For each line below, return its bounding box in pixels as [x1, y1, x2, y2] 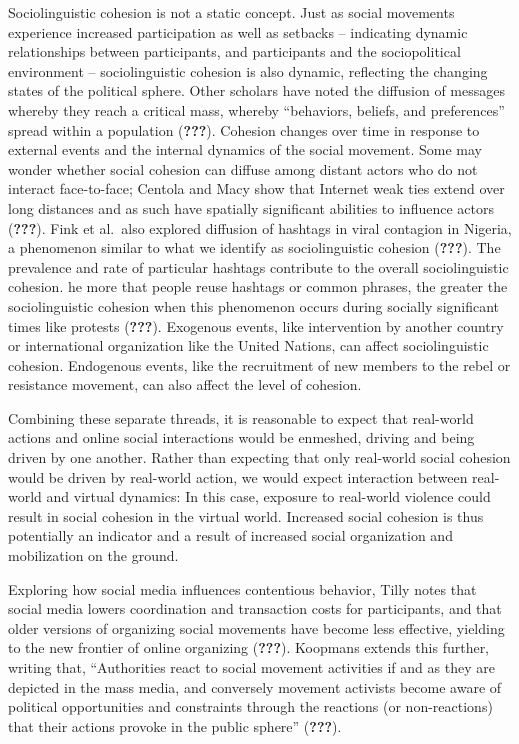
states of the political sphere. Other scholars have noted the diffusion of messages [8, 80, 505, 101]
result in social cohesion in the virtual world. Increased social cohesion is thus [8, 505, 484, 526]
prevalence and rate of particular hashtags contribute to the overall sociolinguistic [8, 256, 509, 277]
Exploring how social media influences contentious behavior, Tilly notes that [8, 578, 477, 599]
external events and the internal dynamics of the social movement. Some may [8, 139, 482, 160]
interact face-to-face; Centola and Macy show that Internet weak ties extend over [8, 178, 505, 199]
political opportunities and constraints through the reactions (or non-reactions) [8, 696, 493, 717]
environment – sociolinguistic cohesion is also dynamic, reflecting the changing [8, 60, 488, 81]
